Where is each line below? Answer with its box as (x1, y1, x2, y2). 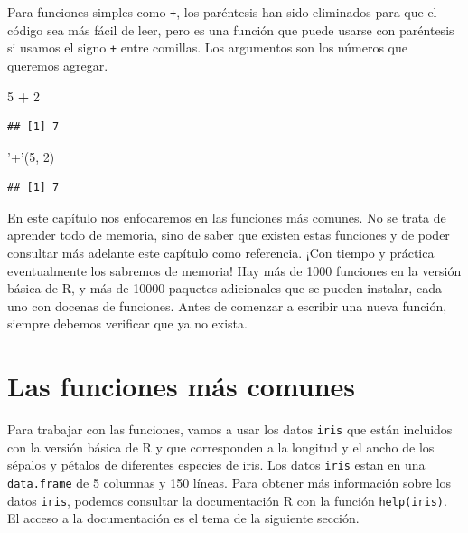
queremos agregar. (7, 55, 108, 74)
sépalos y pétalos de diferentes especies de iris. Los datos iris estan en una (7, 455, 426, 474)
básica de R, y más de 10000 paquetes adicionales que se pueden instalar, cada (7, 279, 442, 298)
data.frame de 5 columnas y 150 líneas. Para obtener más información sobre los (7, 473, 452, 492)
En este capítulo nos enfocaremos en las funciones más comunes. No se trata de (7, 207, 446, 226)
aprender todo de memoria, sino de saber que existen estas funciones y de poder (7, 225, 450, 244)
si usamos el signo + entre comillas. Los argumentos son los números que (7, 38, 407, 57)
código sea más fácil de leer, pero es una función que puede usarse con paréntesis (7, 20, 454, 39)
